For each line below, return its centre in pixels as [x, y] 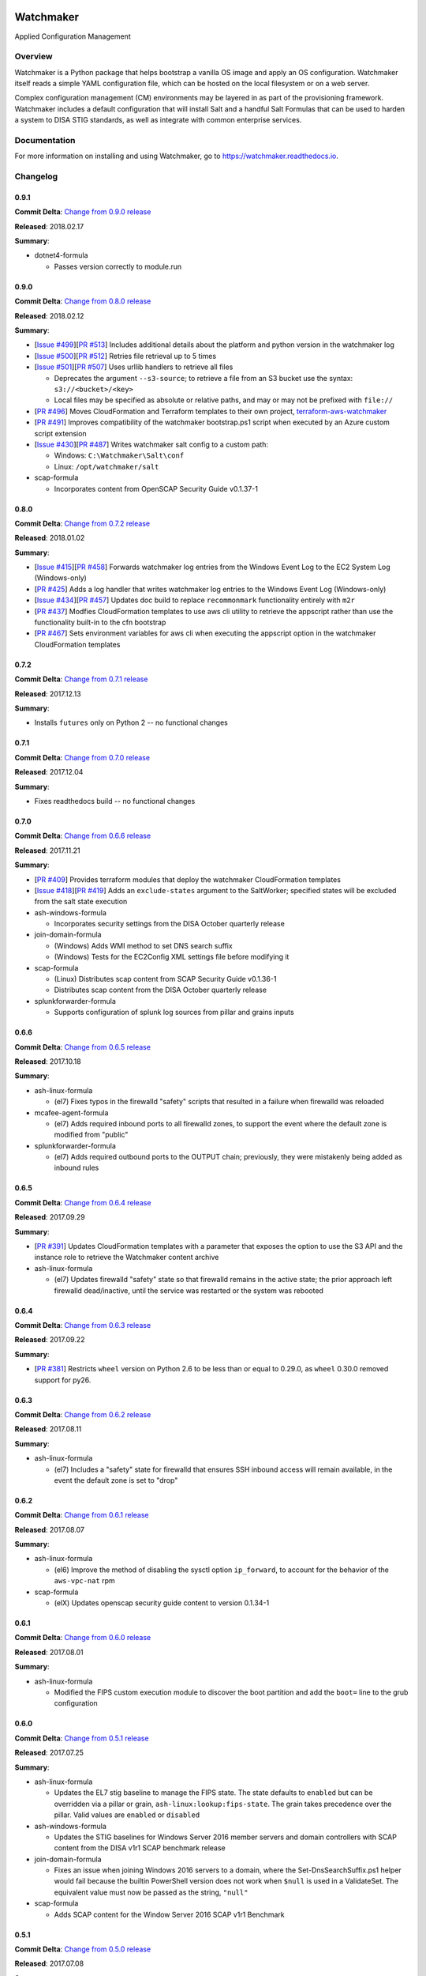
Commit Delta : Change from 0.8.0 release [83, 301]
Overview [34, 57]
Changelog [36, 176]
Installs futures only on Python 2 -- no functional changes [131, 722]
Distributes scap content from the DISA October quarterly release [161, 990]
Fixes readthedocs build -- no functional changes [115, 801]
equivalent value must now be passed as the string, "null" [151, 1892]
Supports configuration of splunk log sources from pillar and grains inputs [174, 1013]
